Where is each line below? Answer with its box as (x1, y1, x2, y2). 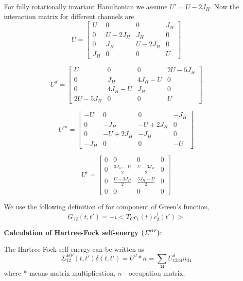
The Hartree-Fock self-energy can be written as (4, 243, 144, 254)
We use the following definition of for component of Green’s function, (4, 201, 210, 212)
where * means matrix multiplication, (4, 268, 116, 278)
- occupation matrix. (124, 268, 185, 278)
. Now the (210, 1, 240, 11)
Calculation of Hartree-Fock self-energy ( (4, 227, 144, 238)
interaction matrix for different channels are (4, 11, 134, 21)
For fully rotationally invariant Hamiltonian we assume (4, 1, 168, 11)
